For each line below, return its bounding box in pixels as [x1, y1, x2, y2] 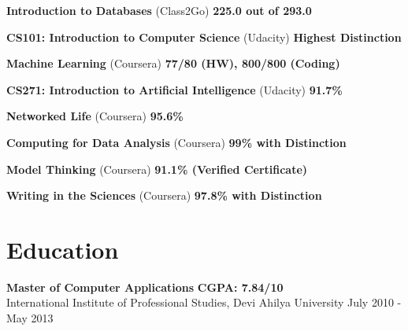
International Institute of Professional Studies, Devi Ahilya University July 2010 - [6, 294, 402, 311]
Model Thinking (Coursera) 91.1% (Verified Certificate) [6, 160, 308, 177]
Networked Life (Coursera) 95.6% [6, 108, 184, 124]
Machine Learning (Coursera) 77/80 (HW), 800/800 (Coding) [6, 55, 340, 72]
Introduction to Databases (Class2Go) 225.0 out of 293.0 [6, 2, 312, 18]
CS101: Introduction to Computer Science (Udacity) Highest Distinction [6, 28, 402, 45]
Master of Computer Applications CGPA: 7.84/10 [6, 278, 284, 295]
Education [6, 233, 119, 265]
